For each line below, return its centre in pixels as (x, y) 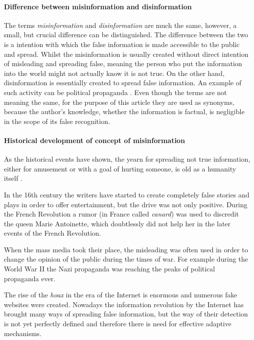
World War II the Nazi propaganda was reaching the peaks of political (110, 269)
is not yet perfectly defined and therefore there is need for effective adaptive (118, 324)
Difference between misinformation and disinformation (98, 6)
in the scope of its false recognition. (57, 121)
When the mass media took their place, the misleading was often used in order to (126, 249)
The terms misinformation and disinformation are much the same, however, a (120, 25)
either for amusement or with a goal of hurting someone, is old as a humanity (120, 168)
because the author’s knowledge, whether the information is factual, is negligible (124, 111)
